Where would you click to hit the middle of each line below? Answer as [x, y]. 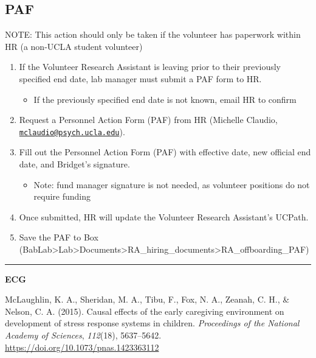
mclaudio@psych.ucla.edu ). [72, 131]
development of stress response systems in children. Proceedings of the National [152, 323]
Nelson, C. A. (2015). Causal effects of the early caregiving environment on [145, 311]
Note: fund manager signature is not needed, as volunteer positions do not [172, 184]
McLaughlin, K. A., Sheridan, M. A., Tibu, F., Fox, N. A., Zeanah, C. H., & [147, 299]
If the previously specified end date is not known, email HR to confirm [165, 99]
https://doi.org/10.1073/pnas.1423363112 [82, 347]
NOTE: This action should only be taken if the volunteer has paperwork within [153, 34]
